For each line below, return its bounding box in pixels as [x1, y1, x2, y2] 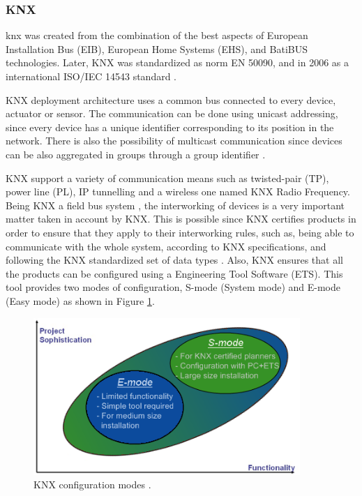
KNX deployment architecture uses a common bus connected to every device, [6, 92, 336, 107]
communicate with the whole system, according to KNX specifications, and [6, 239, 326, 253]
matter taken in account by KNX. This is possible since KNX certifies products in [6, 211, 356, 226]
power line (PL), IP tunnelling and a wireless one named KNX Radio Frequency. [6, 184, 350, 199]
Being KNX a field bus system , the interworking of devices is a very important [6, 197, 345, 212]
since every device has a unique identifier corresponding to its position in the [6, 119, 334, 134]
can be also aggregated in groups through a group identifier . [6, 146, 266, 161]
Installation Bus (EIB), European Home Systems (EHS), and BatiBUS [6, 41, 308, 56]
